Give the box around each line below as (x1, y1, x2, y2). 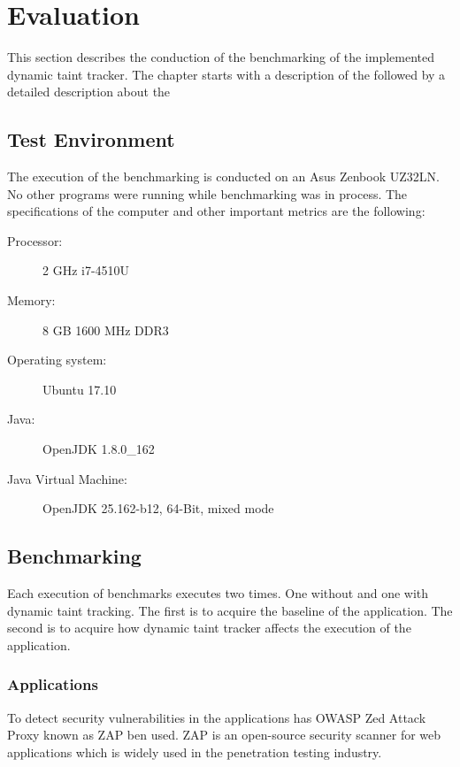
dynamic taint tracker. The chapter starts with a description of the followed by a (7, 65, 446, 83)
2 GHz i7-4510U (42, 261, 130, 280)
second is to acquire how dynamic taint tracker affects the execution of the (7, 618, 411, 637)
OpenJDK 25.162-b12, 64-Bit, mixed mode (42, 499, 274, 518)
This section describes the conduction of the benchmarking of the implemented (7, 48, 434, 66)
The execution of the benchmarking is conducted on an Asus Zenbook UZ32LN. (7, 167, 440, 186)
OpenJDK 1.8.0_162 (42, 440, 155, 458)
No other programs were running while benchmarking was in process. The (7, 184, 408, 203)
